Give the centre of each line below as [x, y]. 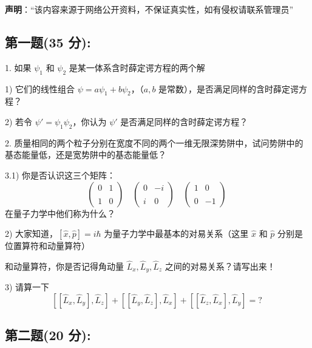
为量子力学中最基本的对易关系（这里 [176, 234]
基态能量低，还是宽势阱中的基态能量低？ [86, 155]
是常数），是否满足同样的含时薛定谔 [229, 88]
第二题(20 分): [48, 335]
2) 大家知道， [32, 234]
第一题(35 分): [48, 42]
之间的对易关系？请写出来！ [220, 266]
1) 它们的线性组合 [40, 88]
